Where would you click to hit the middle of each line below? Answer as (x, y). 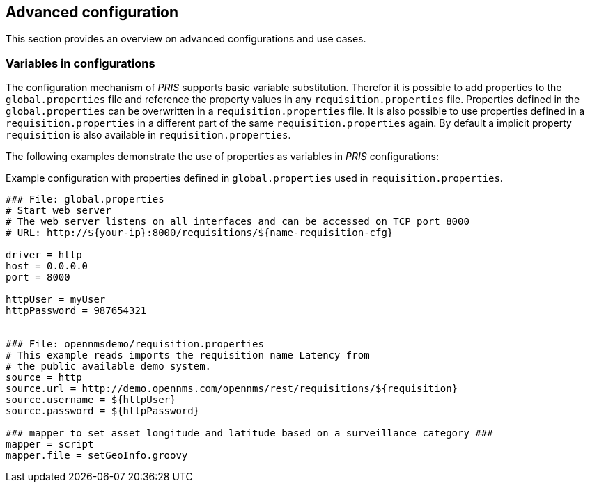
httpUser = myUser (56, 300)
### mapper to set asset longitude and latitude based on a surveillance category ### (249, 433)
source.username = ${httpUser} (91, 400)
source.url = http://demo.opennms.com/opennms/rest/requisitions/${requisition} (232, 389)
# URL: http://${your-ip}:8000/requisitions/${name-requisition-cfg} (200, 233)
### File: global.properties (85, 199)
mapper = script (50, 444)
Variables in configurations (80, 63)
